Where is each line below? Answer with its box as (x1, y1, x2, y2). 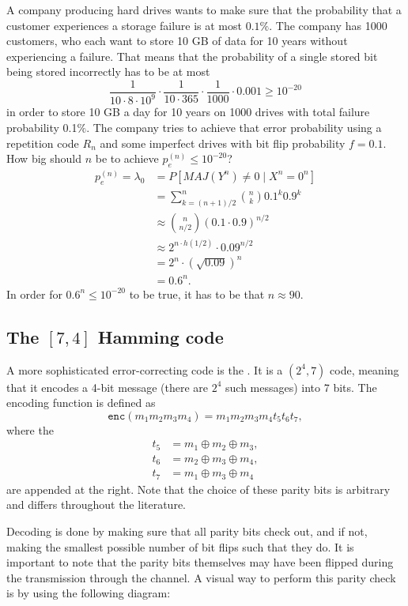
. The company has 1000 (269, 17, 387, 33)
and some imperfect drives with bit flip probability (100, 134, 346, 151)
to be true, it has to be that (129, 285, 265, 302)
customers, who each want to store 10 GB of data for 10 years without (6, 32, 348, 49)
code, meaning (330, 361, 399, 378)
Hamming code (97, 324, 224, 348)
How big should (6, 150, 81, 167)
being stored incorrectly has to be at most (6, 63, 210, 80)
